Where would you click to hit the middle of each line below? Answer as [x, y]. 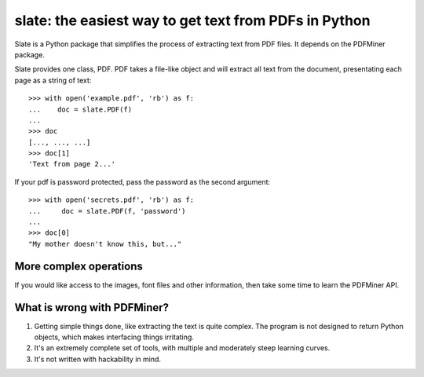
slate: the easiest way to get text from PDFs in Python [192, 20]
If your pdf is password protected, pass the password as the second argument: [143, 181]
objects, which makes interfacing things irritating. [114, 337]
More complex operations [79, 266]
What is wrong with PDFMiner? [91, 307]
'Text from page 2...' [72, 164]
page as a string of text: [53, 80]
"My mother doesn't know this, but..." [105, 244]
